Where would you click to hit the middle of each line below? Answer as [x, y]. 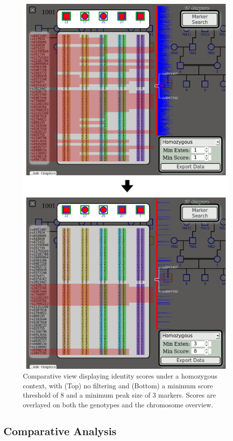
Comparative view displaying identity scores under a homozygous [120, 375]
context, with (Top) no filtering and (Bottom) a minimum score [118, 385]
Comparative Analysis [60, 431]
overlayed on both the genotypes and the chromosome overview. [118, 404]
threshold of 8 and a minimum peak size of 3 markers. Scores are [119, 395]
